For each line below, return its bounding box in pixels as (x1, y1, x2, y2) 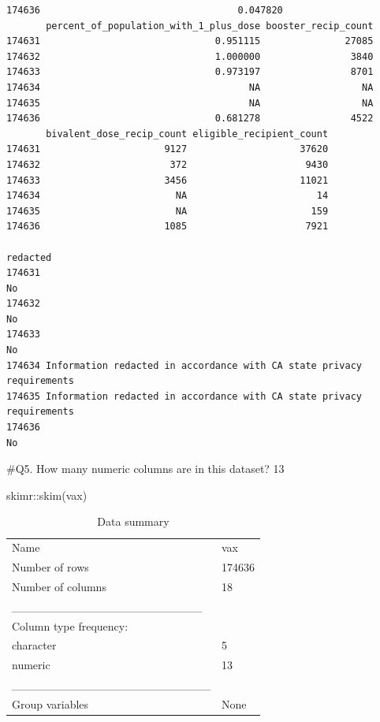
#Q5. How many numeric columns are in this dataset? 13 (6, 460, 285, 477)
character (12, 637, 57, 653)
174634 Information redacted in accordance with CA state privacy (6, 359, 363, 371)
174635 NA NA (6, 97, 374, 109)
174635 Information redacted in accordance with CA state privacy (6, 390, 363, 402)
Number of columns (12, 578, 106, 594)
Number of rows (12, 559, 89, 575)
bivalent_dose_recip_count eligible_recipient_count (46, 128, 329, 140)
